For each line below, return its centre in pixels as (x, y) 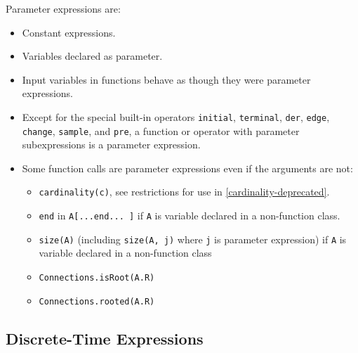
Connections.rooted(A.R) (97, 301)
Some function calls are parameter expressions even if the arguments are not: (187, 168)
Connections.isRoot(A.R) (97, 278)
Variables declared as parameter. (92, 56)
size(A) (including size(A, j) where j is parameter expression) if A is (193, 239)
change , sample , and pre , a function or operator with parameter (161, 130)
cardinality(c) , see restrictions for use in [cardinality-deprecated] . (184, 192)
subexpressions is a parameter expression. (111, 145)
